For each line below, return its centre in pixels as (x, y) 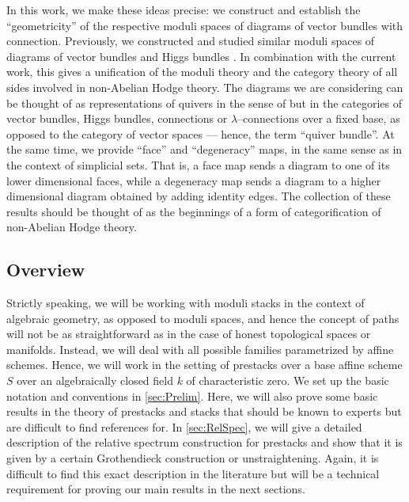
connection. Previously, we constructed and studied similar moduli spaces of (191, 41)
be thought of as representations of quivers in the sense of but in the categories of (204, 103)
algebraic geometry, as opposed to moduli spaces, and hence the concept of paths (203, 318)
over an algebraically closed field (95, 380)
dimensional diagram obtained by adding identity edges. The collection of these (199, 196)
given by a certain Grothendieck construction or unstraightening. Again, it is (193, 458)
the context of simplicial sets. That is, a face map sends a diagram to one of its (198, 164)
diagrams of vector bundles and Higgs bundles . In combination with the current (201, 56)
